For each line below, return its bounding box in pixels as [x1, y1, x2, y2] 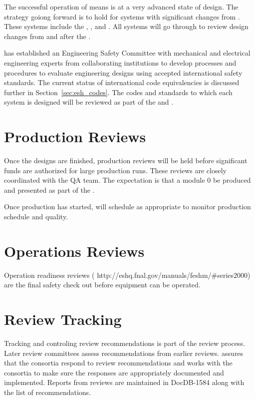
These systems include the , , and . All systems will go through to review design [4, 21, 249, 32]
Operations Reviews [4, 240, 145, 261]
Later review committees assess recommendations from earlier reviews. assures [4, 347, 244, 358]
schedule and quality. [4, 211, 68, 222]
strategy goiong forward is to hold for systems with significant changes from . [4, 11, 240, 22]
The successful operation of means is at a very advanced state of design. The [4, 2, 239, 12]
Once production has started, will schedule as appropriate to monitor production [4, 201, 251, 212]
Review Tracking [4, 309, 122, 329]
